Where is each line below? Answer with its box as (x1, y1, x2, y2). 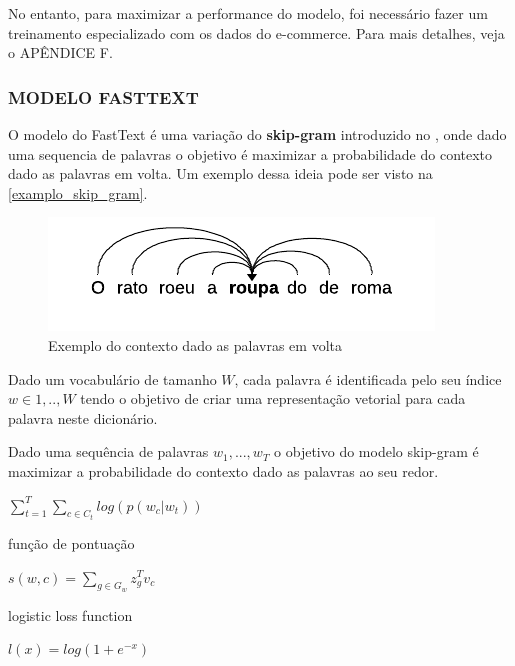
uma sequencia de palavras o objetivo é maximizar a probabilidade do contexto (8, 143, 493, 164)
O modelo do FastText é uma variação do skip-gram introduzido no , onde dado (8, 124, 507, 144)
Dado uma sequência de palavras (8, 441, 209, 462)
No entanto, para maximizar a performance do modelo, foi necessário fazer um (8, 3, 488, 23)
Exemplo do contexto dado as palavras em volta (48, 334, 342, 355)
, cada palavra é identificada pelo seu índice (234, 368, 502, 389)
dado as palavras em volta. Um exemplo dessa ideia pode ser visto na (8, 163, 433, 184)
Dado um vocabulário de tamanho (8, 368, 217, 389)
